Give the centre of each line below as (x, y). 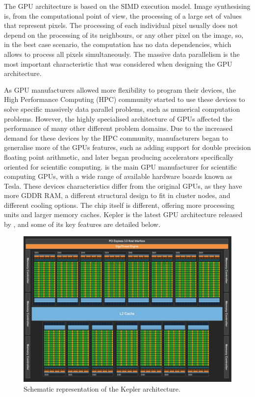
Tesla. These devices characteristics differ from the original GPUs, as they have (123, 186)
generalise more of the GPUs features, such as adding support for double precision (127, 147)
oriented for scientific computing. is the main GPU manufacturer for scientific (121, 166)
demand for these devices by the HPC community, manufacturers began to (116, 137)
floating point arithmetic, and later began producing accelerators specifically (119, 157)
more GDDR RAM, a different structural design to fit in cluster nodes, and (117, 195)
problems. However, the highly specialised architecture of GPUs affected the (118, 118)
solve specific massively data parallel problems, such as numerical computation (122, 109)
